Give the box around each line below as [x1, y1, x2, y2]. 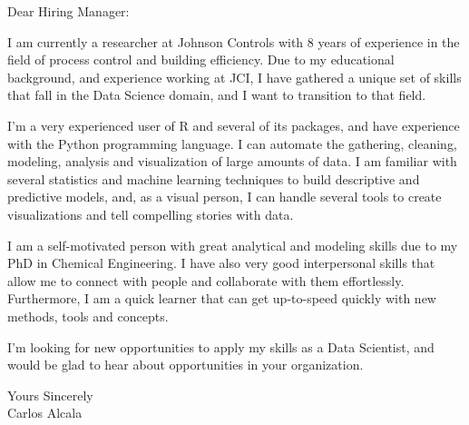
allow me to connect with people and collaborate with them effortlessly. [7, 271, 405, 290]
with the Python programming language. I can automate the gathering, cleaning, [7, 133, 457, 153]
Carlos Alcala [7, 403, 83, 422]
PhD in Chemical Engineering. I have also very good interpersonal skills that [7, 253, 435, 272]
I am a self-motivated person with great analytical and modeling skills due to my [7, 235, 458, 254]
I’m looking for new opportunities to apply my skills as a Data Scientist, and [7, 337, 435, 356]
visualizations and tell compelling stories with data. [7, 204, 294, 223]
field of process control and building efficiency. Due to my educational [7, 50, 395, 69]
